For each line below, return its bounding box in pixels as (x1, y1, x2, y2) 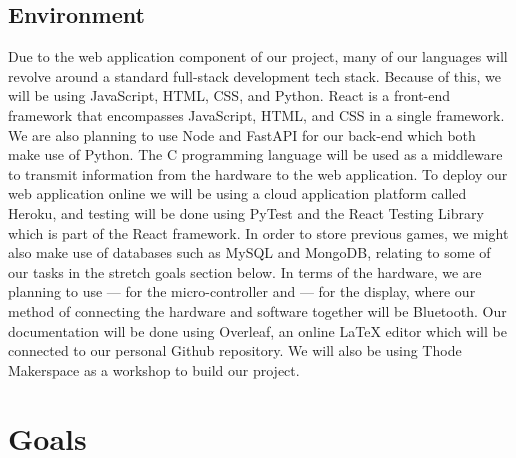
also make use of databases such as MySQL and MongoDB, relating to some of (8, 242, 491, 263)
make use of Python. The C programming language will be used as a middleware (8, 144, 503, 165)
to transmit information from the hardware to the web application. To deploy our (8, 163, 508, 184)
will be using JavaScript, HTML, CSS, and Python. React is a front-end (8, 85, 451, 106)
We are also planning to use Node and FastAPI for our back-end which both (8, 124, 476, 145)
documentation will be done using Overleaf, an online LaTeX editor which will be (8, 320, 507, 341)
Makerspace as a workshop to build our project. (8, 359, 300, 380)
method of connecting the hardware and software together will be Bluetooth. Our (8, 300, 507, 321)
